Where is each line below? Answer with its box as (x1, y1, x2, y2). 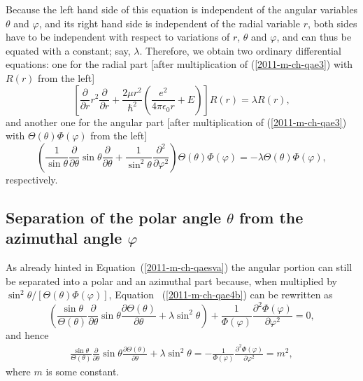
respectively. (6, 172, 58, 186)
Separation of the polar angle (6, 206, 221, 228)
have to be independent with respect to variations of (6, 29, 230, 44)
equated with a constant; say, (6, 43, 131, 57)
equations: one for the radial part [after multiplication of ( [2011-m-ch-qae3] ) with (6, 57, 353, 71)
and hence (6, 327, 49, 342)
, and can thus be (276, 29, 352, 44)
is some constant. (45, 363, 120, 378)
